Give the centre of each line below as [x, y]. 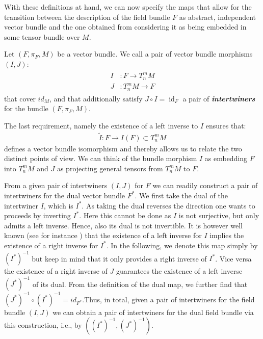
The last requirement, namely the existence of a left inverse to [101, 125]
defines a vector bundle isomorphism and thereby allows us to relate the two [123, 148]
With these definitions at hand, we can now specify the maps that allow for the [128, 7]
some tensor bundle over [42, 36]
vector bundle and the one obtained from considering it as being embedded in [125, 27]
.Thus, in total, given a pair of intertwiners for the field [168, 299]
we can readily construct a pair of [205, 185]
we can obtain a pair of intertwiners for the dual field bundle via [153, 312]
